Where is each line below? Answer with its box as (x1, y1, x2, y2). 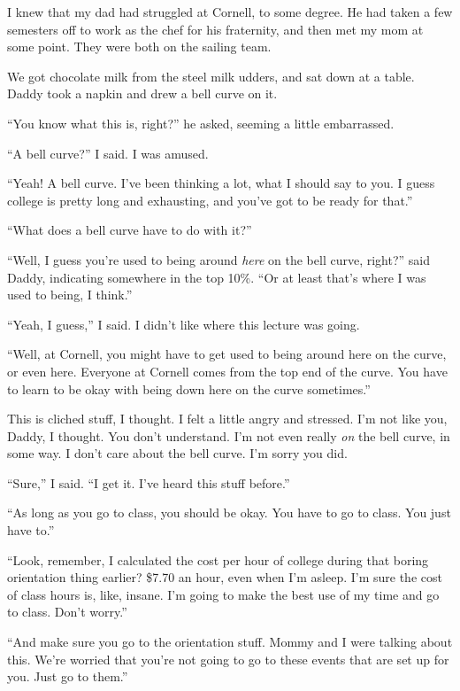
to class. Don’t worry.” (7, 602, 127, 621)
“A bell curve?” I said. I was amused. (7, 144, 209, 162)
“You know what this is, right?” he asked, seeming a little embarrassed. (7, 113, 395, 132)
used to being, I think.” (7, 285, 133, 304)
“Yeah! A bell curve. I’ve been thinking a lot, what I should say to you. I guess (7, 174, 435, 192)
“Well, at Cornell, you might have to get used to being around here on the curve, (7, 345, 447, 363)
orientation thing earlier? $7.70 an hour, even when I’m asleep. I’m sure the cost (7, 568, 442, 586)
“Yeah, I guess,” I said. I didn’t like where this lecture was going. (7, 314, 360, 333)
